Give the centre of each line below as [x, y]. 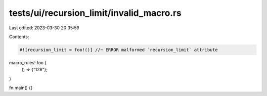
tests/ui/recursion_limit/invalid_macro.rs [95, 13]
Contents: [19, 37]
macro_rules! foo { [28, 62]
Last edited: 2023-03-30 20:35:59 [44, 28]
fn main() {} [21, 88]
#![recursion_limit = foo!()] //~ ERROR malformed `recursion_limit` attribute [119, 50]
